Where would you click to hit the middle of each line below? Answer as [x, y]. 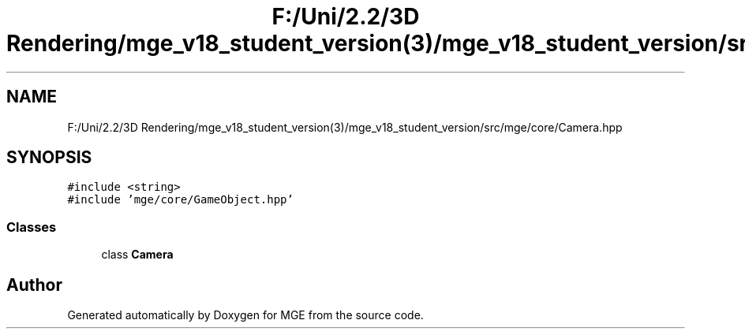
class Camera [137, 255]
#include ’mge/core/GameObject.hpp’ [180, 200]
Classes [32, 227]
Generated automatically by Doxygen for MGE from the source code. [245, 315]
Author [34, 285]
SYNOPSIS [49, 158]
